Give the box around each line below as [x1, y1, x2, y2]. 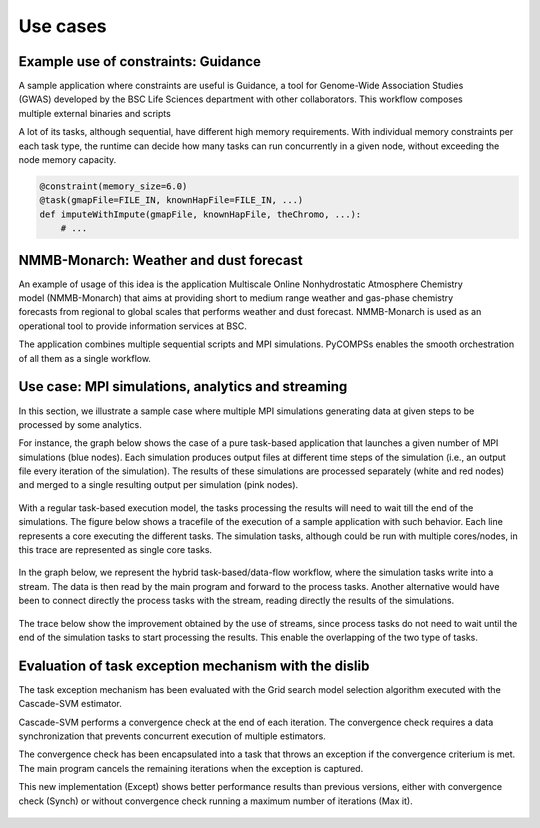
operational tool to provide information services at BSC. [18, 320, 247, 332]
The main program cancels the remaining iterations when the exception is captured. [18, 762, 364, 774]
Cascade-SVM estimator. [18, 698, 122, 710]
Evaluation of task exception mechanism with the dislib [18, 657, 370, 674]
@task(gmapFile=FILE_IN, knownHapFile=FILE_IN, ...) [39, 195, 304, 206]
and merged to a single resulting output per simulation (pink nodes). [18, 479, 299, 491]
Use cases [18, 15, 107, 37]
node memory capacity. [18, 154, 117, 166]
